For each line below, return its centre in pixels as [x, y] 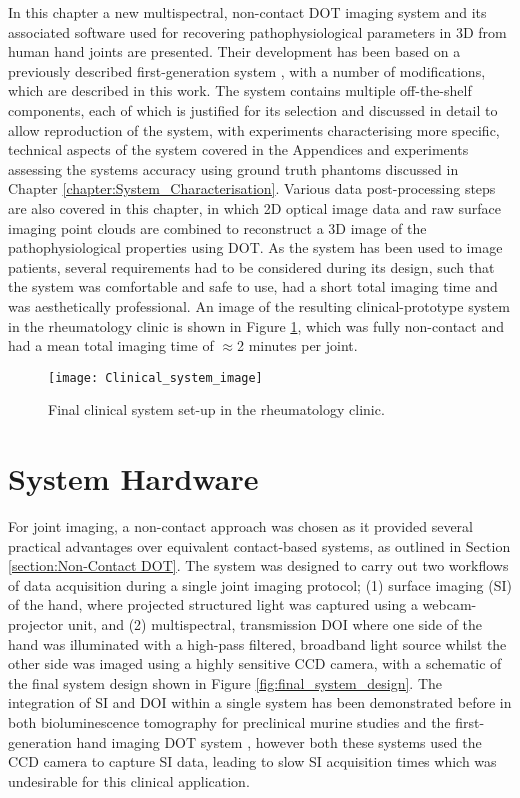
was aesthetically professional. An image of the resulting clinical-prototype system [259, 305]
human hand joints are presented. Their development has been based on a [234, 51]
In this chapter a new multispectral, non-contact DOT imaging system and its [247, 12]
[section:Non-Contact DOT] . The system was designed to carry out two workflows [258, 565]
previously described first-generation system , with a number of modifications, [247, 70]
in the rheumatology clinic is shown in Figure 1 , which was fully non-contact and [256, 325]
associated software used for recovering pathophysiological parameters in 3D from [257, 31]
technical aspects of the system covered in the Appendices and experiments [238, 149]
